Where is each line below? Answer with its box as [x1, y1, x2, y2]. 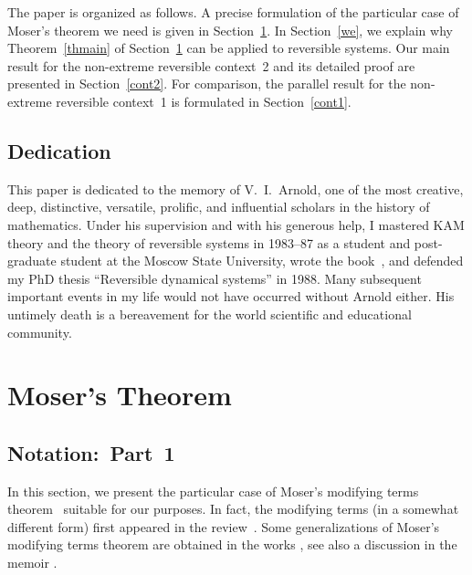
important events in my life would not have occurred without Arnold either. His [7, 287, 455, 306]
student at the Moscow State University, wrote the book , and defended [60, 251, 464, 270]
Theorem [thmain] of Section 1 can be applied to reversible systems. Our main [7, 38, 450, 57]
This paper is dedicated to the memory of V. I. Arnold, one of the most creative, [7, 179, 464, 198]
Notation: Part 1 [7, 438, 175, 466]
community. [7, 322, 72, 341]
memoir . [7, 553, 58, 572]
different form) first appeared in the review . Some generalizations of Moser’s [7, 517, 440, 536]
